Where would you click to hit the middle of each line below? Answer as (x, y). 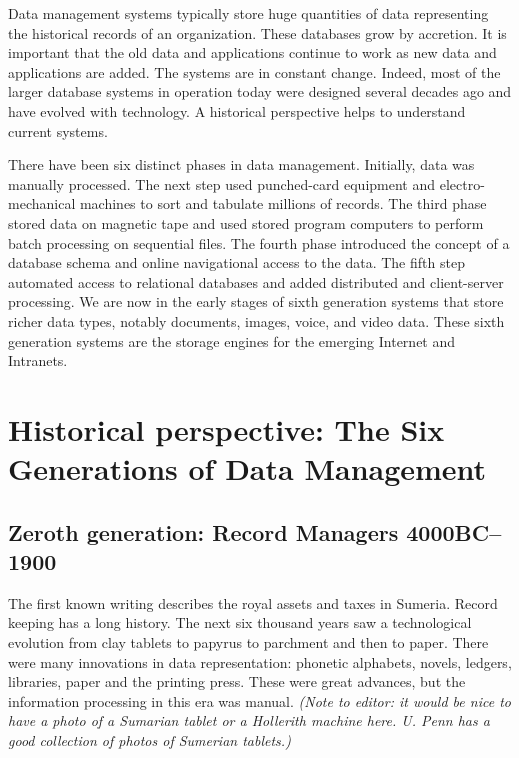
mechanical (42, 203)
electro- (462, 183)
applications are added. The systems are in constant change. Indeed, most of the (254, 71)
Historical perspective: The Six (226, 428)
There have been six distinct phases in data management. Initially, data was (241, 164)
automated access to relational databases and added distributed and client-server (256, 281)
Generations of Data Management (247, 468)
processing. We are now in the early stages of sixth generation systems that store (256, 301)
